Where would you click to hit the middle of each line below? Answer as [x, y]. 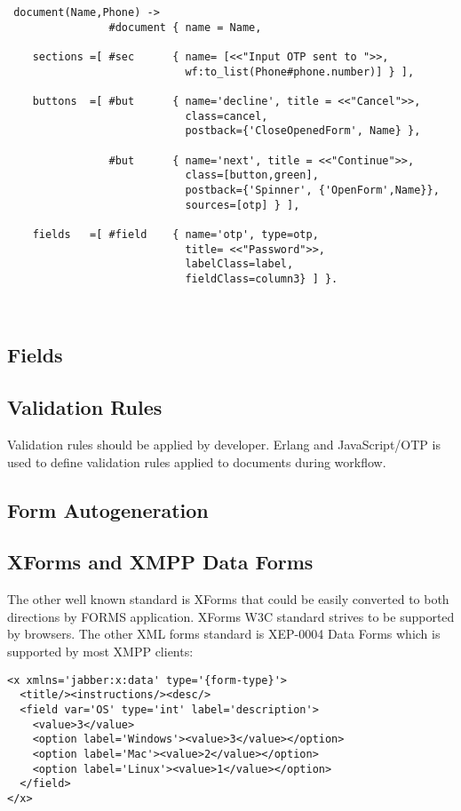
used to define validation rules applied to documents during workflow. [197, 461]
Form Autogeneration [108, 509]
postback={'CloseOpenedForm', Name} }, [303, 131]
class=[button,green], [252, 175]
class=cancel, [227, 116]
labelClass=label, [239, 264]
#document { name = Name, [185, 27]
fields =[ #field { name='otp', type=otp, [175, 234]
